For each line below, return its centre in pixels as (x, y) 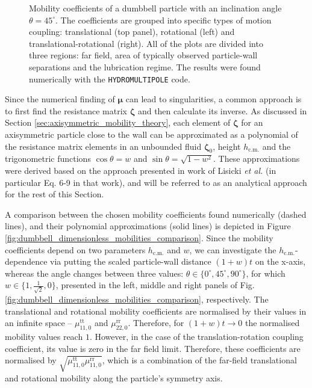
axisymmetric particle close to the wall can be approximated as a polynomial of (151, 134)
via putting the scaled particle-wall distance (131, 261)
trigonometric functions (48, 159)
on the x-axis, (280, 261)
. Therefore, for (156, 323)
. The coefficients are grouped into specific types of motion (164, 20)
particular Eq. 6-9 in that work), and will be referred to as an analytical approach (156, 182)
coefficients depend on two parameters (75, 249)
